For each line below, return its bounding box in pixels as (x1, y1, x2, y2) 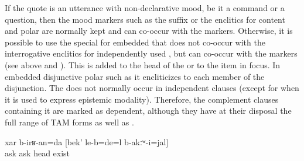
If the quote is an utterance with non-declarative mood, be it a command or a (5, 2, 285, 13)
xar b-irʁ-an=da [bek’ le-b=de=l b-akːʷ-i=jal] (5, 135, 169, 148)
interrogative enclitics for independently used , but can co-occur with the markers (5, 47, 298, 60)
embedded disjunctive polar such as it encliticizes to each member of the (5, 70, 265, 82)
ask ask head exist (5, 147, 70, 159)
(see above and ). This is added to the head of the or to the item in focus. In (5, 58, 281, 71)
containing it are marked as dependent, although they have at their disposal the (5, 104, 292, 117)
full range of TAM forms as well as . (5, 116, 134, 128)
